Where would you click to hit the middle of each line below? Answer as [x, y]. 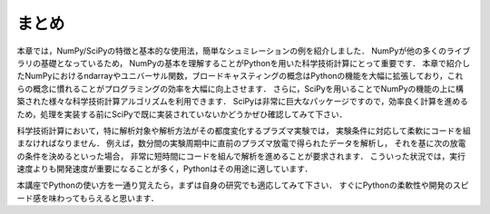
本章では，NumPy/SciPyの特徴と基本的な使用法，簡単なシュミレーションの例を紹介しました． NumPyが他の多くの [231, 51]
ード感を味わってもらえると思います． [88, 198]
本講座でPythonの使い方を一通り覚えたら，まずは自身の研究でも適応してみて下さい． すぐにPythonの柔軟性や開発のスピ [243, 185]
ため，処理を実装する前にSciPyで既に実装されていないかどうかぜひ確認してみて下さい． [182, 114]
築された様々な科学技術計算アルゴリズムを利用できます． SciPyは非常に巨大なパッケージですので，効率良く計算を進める [243, 102]
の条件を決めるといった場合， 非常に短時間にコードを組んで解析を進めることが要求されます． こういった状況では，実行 [241, 156]
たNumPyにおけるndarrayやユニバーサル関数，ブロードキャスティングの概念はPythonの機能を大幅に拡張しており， [232, 76]
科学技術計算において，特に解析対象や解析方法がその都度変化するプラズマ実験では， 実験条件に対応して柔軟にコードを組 [244, 131]
